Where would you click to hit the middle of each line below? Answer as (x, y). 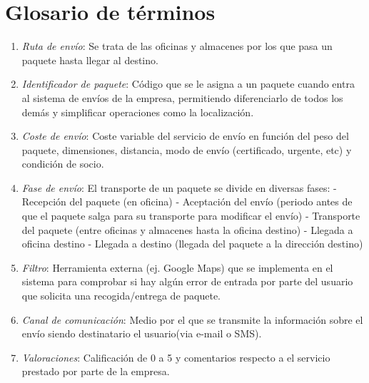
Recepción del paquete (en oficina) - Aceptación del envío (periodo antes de (187, 201)
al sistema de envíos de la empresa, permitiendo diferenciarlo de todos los (182, 97)
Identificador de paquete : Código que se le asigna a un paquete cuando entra (188, 84)
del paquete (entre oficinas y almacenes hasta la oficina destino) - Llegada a (187, 229)
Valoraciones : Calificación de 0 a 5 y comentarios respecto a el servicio (176, 357)
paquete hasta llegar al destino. (90, 60)
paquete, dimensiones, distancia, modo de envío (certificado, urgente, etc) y (187, 149)
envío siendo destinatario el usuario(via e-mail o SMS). (142, 333)
